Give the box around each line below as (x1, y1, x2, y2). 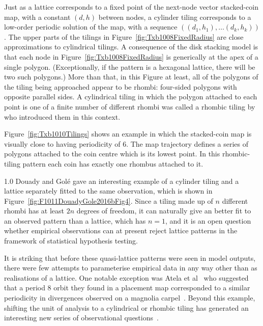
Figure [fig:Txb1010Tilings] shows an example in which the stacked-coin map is (4, 128, 252, 139)
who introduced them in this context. (4, 111, 121, 122)
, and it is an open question (165, 215, 251, 226)
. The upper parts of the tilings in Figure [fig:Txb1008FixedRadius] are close (4, 31, 244, 42)
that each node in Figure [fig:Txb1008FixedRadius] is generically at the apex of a (4, 51, 258, 62)
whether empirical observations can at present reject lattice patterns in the (4, 225, 238, 236)
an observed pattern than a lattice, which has (4, 215, 146, 226)
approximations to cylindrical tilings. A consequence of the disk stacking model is (4, 41, 258, 52)
